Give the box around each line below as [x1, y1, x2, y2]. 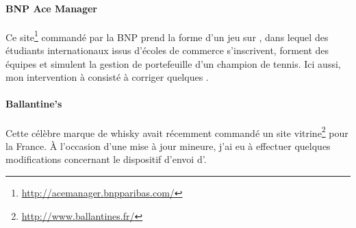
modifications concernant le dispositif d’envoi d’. [5, 152, 207, 166]
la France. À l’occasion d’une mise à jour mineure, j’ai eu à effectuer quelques [5, 138, 331, 153]
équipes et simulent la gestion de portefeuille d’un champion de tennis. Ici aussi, [5, 56, 341, 71]
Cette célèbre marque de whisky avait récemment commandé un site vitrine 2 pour [5, 123, 348, 140]
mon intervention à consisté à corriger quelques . [5, 70, 209, 84]
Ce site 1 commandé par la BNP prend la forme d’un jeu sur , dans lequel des [5, 27, 329, 44]
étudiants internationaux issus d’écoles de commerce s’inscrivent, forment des [5, 43, 329, 58]
